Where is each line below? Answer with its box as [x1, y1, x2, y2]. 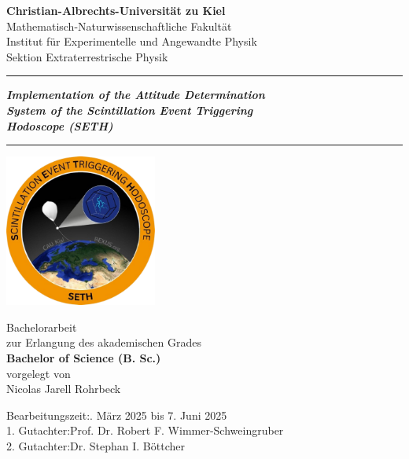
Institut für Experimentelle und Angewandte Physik [6, 33, 257, 50]
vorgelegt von [6, 365, 71, 381]
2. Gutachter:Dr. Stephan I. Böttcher [6, 437, 185, 453]
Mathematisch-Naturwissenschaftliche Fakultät [6, 17, 232, 34]
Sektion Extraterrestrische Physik [6, 48, 168, 64]
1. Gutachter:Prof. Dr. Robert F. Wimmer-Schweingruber [6, 422, 284, 439]
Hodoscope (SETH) [6, 117, 113, 134]
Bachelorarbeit [6, 318, 77, 335]
